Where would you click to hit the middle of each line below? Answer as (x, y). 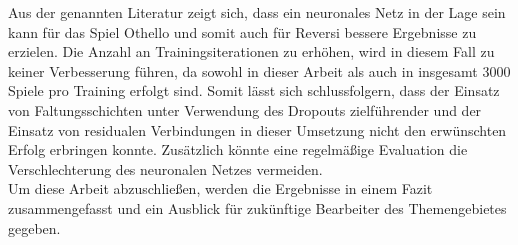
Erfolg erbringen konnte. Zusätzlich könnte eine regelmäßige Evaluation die (238, 149)
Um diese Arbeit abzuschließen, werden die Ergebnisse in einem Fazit (220, 188)
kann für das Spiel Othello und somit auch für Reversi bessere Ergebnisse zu (242, 31)
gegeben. (34, 227)
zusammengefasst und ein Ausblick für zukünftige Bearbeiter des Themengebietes (257, 207)
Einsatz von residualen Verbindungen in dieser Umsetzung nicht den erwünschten (257, 129)
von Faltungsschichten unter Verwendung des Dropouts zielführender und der (245, 109)
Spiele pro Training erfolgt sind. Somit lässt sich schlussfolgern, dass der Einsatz (254, 90)
